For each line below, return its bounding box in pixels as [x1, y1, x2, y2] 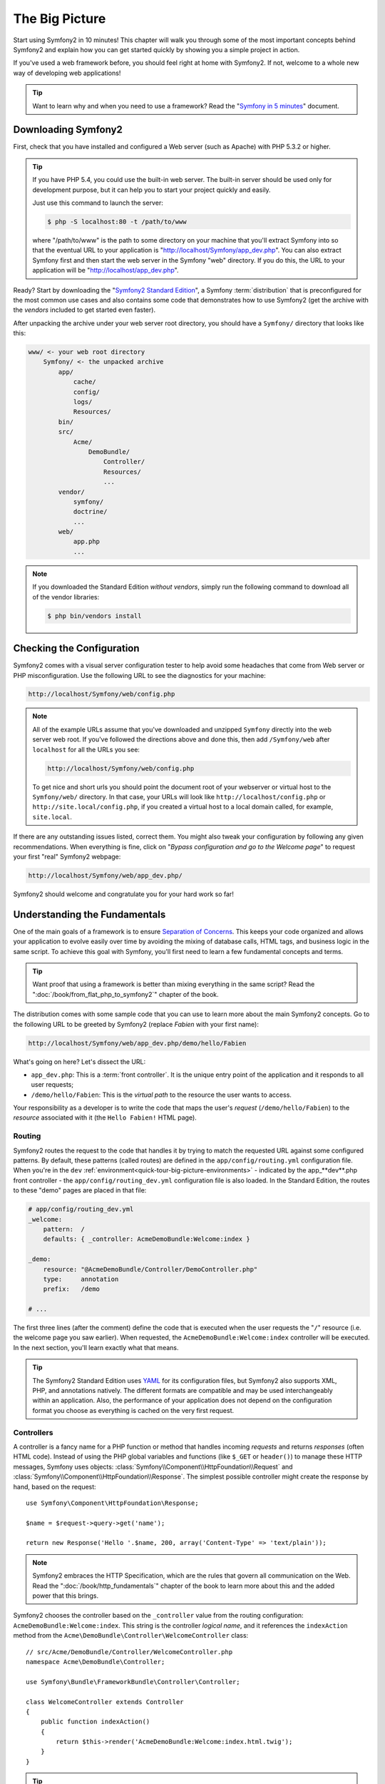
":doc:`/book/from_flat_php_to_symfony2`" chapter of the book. [32, 990, 219, 998]
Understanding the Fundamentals [13, 908, 166, 921]
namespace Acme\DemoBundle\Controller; [26, 1658, 165, 1666]
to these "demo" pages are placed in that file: [13, 1186, 147, 1195]
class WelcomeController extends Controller [26, 1698, 185, 1706]
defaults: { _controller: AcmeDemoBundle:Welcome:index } [43, 1235, 250, 1243]
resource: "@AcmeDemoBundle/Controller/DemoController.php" [43, 1265, 258, 1273]
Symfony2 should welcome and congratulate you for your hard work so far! [13, 889, 235, 898]
